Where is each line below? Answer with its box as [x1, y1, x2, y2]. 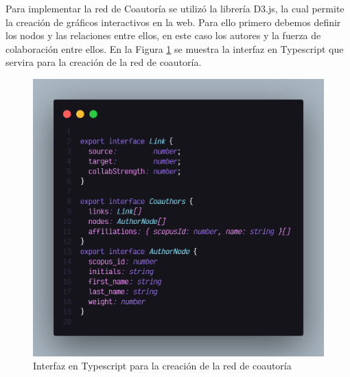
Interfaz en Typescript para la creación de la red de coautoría [33, 358, 292, 373]
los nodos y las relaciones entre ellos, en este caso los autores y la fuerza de [5, 28, 321, 43]
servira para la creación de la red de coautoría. [5, 55, 202, 69]
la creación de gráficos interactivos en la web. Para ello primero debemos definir [5, 14, 341, 29]
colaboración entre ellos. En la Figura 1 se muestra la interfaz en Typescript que [5, 41, 344, 56]
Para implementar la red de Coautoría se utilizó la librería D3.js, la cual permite [5, 1, 345, 15]
